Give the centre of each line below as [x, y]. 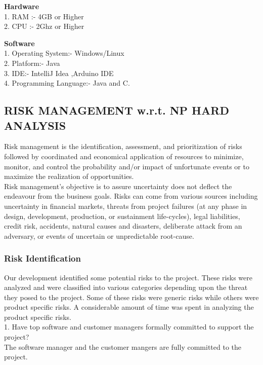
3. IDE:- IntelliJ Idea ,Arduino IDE [59, 73]
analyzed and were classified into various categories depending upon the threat [126, 287]
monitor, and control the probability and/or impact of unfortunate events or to [127, 166]
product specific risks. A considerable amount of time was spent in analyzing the [129, 307]
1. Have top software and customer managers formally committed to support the [129, 327]
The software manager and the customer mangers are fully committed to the [123, 346]
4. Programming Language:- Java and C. [67, 83]
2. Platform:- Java [32, 63]
